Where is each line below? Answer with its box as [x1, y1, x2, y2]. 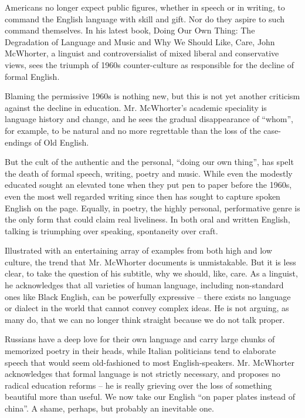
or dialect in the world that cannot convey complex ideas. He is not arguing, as [5, 302, 289, 314]
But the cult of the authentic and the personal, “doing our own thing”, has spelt [5, 156, 294, 168]
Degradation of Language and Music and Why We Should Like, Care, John [5, 35, 275, 48]
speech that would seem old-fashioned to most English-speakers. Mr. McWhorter [5, 356, 294, 368]
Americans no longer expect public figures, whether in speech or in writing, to [5, 1, 285, 13]
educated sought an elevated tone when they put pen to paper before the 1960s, [5, 178, 292, 191]
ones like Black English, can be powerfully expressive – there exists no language [5, 290, 291, 302]
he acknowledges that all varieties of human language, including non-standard [5, 279, 284, 291]
